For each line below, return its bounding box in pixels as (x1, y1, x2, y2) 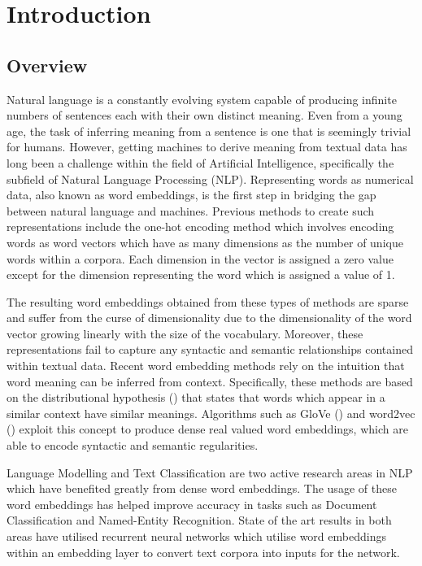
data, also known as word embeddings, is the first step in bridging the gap (7, 186, 376, 203)
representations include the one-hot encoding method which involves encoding (7, 218, 394, 235)
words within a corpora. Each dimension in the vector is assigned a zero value (7, 250, 394, 267)
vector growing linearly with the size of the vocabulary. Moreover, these (7, 324, 363, 342)
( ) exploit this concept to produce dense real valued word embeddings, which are (7, 420, 408, 438)
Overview (7, 52, 88, 77)
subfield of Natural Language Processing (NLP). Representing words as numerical (7, 170, 414, 187)
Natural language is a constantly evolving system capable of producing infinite (7, 90, 397, 107)
